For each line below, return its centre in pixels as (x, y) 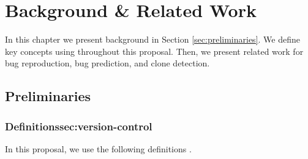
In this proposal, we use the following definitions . (98, 148)
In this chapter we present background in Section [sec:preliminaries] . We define (152, 39)
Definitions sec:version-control (79, 126)
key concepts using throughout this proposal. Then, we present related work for (154, 51)
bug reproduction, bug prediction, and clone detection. (107, 63)
